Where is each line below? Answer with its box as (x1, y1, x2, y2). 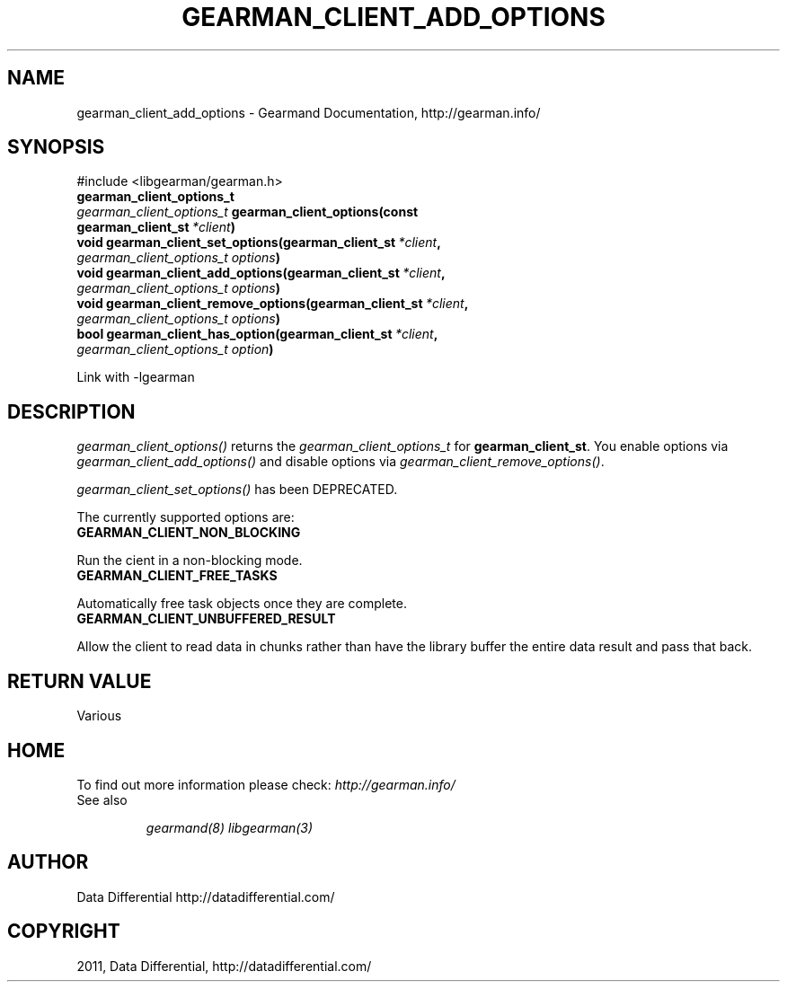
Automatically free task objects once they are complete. (76, 596, 407, 612)
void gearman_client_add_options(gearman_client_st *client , (76, 265, 446, 281)
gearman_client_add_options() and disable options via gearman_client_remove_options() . (76, 454, 605, 470)
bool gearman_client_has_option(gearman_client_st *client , (76, 326, 438, 342)
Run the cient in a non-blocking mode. (76, 552, 303, 569)
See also (76, 791, 128, 808)
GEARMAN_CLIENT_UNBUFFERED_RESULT (76, 611, 336, 627)
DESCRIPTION (7, 400, 136, 423)
